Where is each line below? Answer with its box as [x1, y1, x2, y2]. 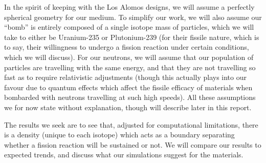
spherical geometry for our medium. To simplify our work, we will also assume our [4, 11, 262, 22]
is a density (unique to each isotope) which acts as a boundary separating [4, 129, 235, 140]
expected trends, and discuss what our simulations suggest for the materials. [4, 149, 243, 160]
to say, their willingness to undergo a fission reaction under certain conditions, [4, 42, 249, 52]
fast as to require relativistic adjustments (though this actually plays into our [4, 72, 247, 83]
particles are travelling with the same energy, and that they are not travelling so [4, 62, 256, 72]
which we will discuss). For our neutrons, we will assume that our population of [4, 51, 254, 62]
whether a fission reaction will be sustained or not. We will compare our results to [4, 139, 261, 150]
